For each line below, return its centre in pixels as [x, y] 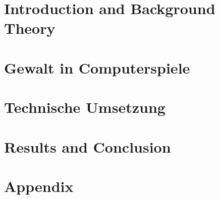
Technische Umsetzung [85, 107]
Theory [30, 28]
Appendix [39, 186]
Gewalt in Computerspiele [97, 67]
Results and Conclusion [88, 146]
